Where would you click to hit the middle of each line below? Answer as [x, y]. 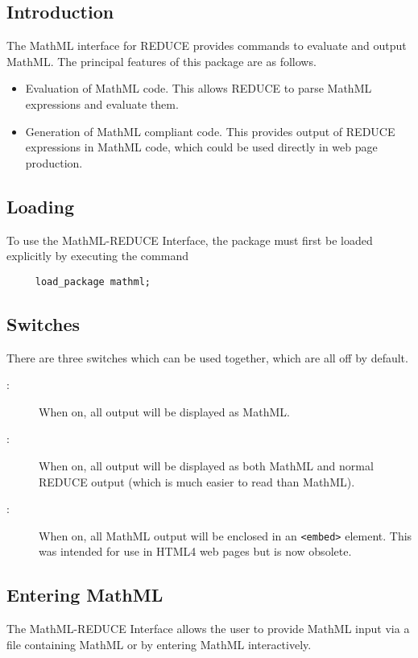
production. [54, 162]
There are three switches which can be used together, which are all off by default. [207, 357]
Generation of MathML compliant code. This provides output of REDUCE [210, 131]
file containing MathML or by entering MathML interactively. [159, 644]
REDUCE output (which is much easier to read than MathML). [197, 481]
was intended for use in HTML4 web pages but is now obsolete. [195, 551]
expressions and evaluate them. [102, 103]
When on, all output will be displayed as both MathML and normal [206, 465]
